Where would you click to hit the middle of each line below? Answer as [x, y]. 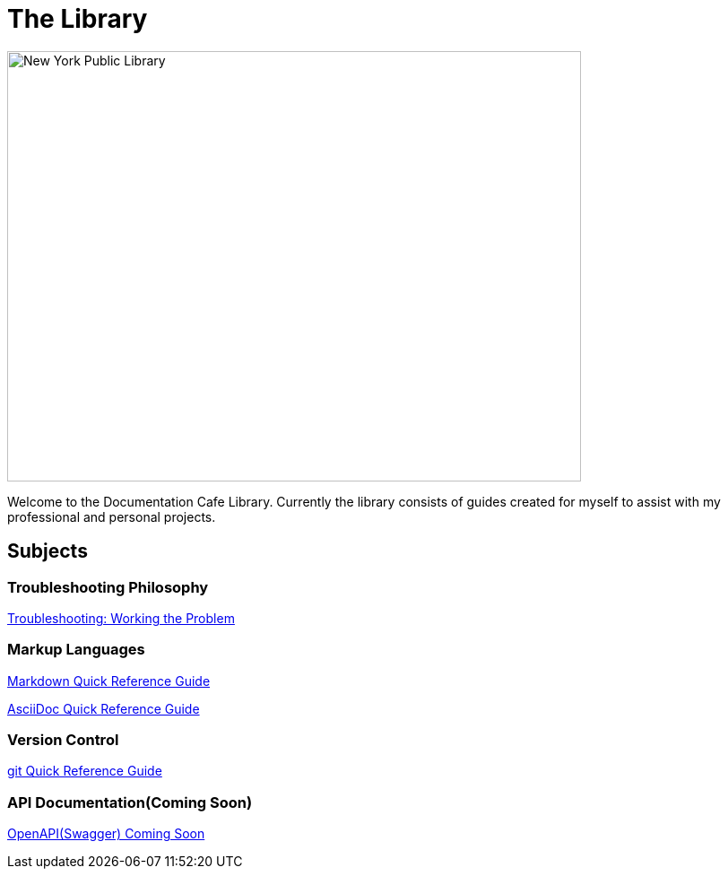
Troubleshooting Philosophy [108, 587]
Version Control [63, 740]
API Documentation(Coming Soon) [130, 802]
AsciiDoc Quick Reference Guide [104, 708]
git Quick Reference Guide [85, 771]
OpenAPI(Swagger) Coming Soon [106, 834]
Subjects [48, 551]
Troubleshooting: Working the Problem [121, 618]
